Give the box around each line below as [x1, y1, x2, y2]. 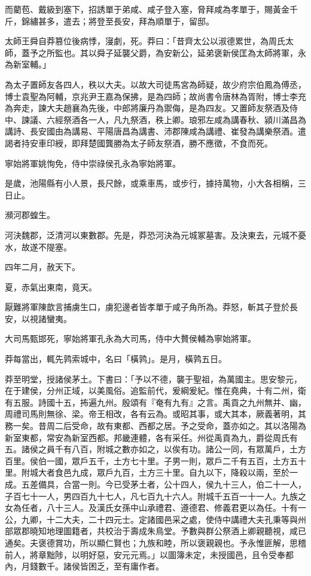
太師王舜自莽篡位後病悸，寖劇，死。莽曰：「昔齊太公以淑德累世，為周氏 [5, 35, 285, 47]
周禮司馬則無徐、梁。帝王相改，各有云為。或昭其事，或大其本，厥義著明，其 [5, 408, 306, 420]
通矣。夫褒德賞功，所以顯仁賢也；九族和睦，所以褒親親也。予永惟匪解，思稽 [5, 536, 306, 549]
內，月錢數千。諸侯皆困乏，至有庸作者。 [5, 560, 164, 572]
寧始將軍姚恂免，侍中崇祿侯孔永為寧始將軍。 [5, 157, 181, 169]
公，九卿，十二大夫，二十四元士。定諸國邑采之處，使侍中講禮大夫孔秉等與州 [5, 513, 306, 525]
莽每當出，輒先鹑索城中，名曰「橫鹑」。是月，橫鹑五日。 [5, 353, 227, 365]
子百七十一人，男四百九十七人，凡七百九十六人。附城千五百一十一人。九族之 [5, 489, 306, 502]
